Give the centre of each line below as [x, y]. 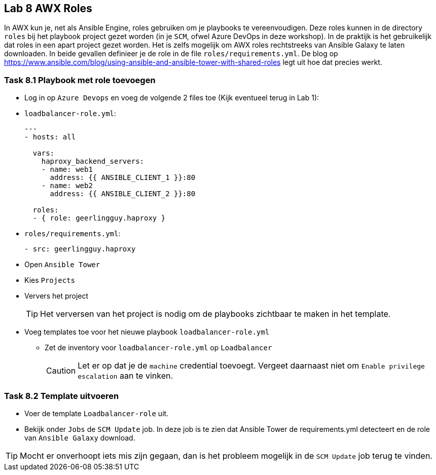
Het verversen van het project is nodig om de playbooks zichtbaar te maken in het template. [215, 314]
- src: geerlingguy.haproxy [80, 249]
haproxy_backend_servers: [93, 161]
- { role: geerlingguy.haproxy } [99, 218]
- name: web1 [67, 170]
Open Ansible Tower [62, 265]
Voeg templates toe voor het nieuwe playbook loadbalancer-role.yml [147, 332]
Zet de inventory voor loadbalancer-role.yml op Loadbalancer [158, 348]
